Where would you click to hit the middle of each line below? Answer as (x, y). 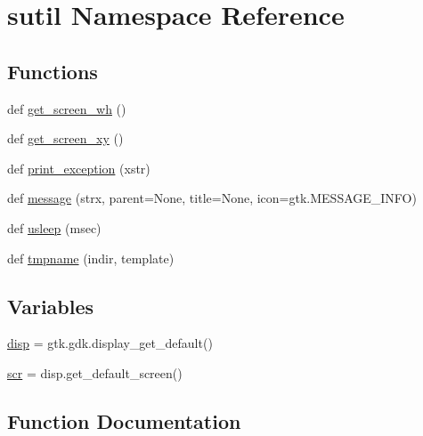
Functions (53, 71)
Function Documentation (124, 420)
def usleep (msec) (54, 227)
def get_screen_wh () (67, 108)
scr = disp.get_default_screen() (95, 372)
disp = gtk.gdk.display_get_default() (110, 343)
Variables (51, 306)
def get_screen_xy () (65, 138)
